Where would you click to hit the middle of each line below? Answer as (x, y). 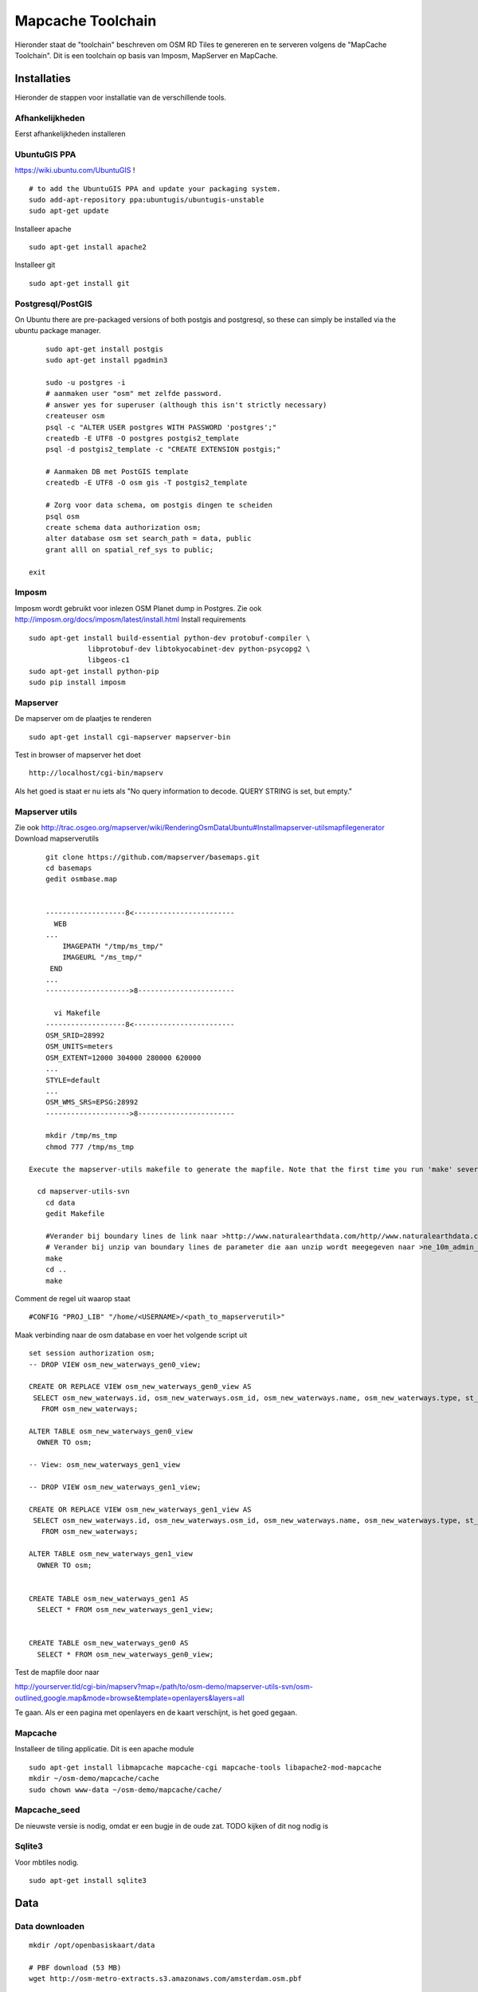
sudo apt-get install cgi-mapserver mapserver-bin (130, 737)
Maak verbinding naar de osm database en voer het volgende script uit (131, 1335)
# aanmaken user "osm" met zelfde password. (133, 394)
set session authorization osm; (92, 1353)
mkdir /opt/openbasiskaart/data (92, 1945)
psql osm (62, 516)
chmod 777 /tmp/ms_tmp (90, 1147)
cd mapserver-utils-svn (84, 1192)
